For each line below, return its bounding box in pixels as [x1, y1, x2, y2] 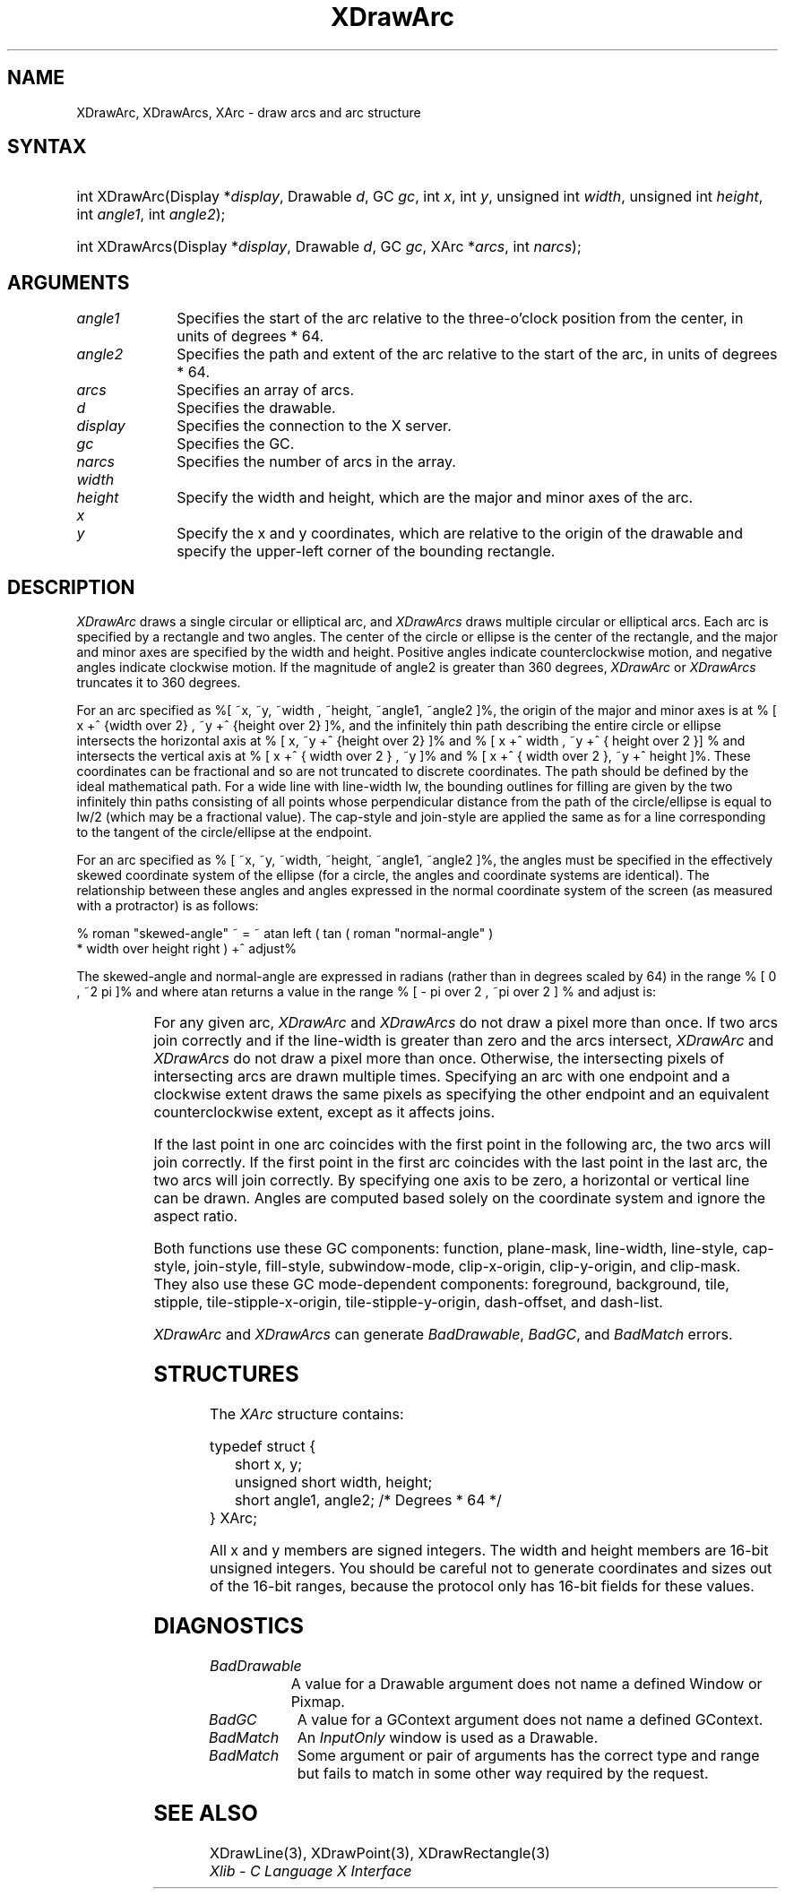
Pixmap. [290, 1692, 345, 1711]
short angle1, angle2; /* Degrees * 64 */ [234, 1490, 502, 1509]
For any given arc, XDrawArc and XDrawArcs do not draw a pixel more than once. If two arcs [153, 1013, 778, 1032]
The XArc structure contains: [210, 1404, 404, 1423]
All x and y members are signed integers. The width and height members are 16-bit [210, 1540, 769, 1559]
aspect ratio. [153, 1207, 238, 1226]
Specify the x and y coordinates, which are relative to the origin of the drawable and [177, 524, 743, 543]
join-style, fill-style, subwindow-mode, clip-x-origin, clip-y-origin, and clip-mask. [194, 1257, 741, 1276]
